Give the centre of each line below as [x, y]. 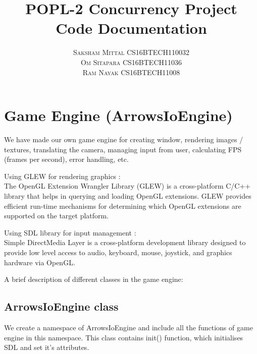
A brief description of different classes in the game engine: [94, 279]
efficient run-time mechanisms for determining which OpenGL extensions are [123, 205]
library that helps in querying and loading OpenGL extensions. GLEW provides [128, 196]
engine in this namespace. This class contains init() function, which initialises [124, 337]
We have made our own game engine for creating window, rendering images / [124, 139]
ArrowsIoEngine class [61, 306]
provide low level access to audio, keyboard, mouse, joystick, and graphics [118, 252]
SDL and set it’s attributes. [47, 347]
